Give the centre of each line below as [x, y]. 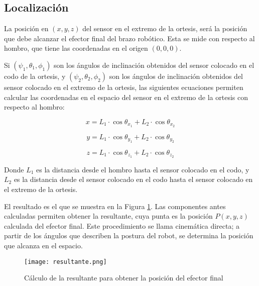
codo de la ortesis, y [35, 76]
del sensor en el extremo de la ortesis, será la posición [165, 28]
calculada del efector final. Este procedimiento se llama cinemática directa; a [122, 225]
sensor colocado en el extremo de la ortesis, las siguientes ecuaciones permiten [124, 87]
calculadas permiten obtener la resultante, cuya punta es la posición [108, 216]
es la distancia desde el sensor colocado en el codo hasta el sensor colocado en [133, 179]
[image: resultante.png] [66, 262]
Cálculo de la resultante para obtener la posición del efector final [124, 278]
